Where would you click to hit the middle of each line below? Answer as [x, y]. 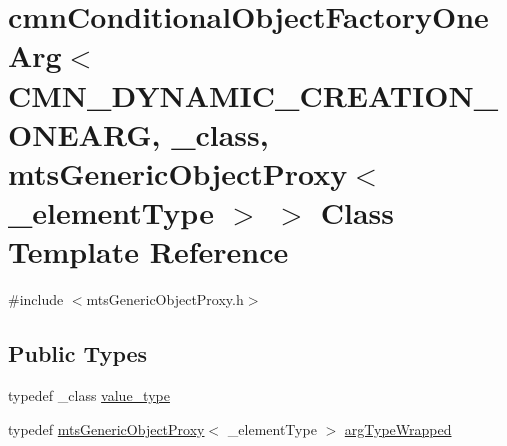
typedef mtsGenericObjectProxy [106, 428]
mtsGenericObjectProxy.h [165, 299]
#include [36, 299]
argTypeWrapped [398, 428]
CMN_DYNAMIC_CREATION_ [253, 94]
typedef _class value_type [89, 395]
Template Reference [148, 251]
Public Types [78, 353]
